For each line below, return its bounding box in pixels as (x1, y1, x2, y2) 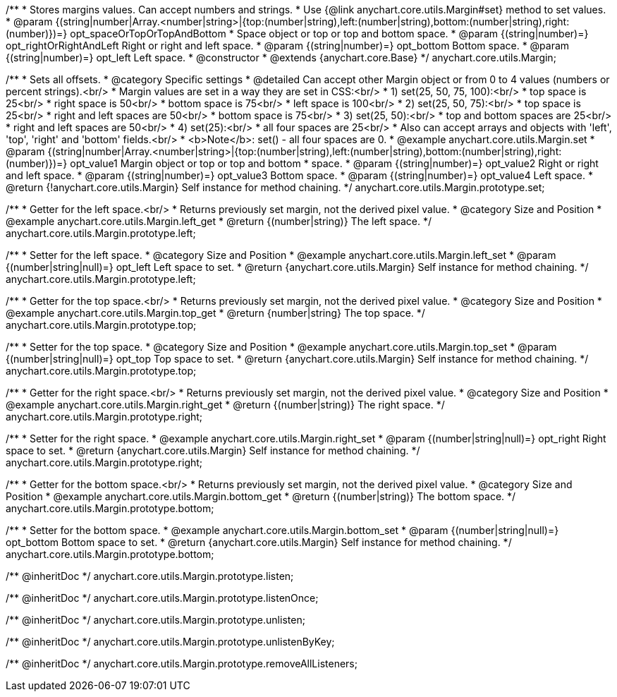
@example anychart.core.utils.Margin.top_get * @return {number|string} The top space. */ (6, 307, 425, 319)
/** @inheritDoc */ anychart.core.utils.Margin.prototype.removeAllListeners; (6, 657, 358, 669)
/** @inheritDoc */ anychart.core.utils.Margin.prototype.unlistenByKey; (6, 636, 335, 648)
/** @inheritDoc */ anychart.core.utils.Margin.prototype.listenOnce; (6, 592, 319, 604)
